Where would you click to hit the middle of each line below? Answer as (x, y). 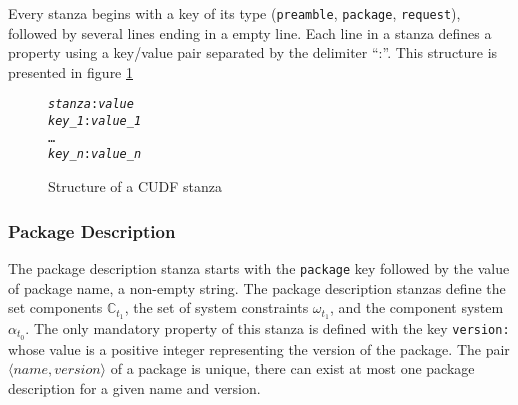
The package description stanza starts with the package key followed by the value (259, 267)
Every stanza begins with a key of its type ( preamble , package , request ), (234, 13)
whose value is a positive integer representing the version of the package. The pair (259, 348)
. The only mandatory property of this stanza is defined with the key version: (267, 327)
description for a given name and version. (134, 388)
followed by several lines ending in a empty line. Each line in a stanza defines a (250, 32)
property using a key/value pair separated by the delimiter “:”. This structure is (253, 52)
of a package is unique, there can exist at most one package (292, 368)
